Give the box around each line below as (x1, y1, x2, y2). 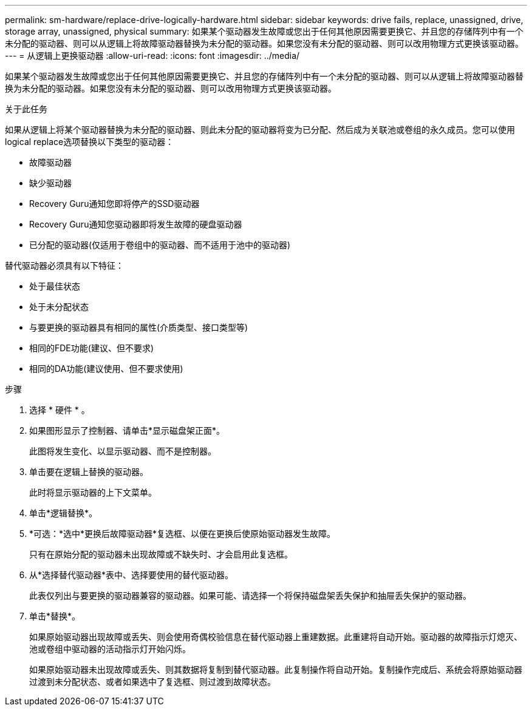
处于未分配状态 (29, 302, 89, 312)
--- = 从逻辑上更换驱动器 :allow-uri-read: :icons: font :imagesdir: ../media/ (5, 50, 300, 61)
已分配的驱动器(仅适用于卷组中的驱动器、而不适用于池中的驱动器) (29, 240, 291, 250)
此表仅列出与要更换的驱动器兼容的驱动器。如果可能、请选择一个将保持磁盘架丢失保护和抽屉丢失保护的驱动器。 (29, 590, 471, 601)
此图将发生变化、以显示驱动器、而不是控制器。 (29, 446, 216, 456)
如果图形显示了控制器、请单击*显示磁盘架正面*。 (29, 425, 225, 436)
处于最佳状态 (29, 281, 80, 291)
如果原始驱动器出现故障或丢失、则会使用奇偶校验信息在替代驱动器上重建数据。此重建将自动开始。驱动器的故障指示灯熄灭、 (29, 632, 522, 642)
